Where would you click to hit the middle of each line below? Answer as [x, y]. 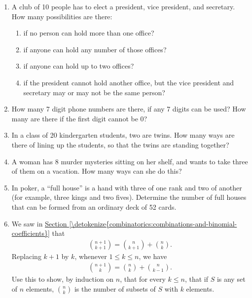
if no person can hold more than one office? [89, 33]
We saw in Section [39, 223]
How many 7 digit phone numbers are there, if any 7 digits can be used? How [129, 109]
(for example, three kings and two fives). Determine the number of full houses [129, 197]
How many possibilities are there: [62, 16]
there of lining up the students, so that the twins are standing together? [120, 144]
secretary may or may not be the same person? [94, 92]
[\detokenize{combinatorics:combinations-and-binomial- [153, 223]
